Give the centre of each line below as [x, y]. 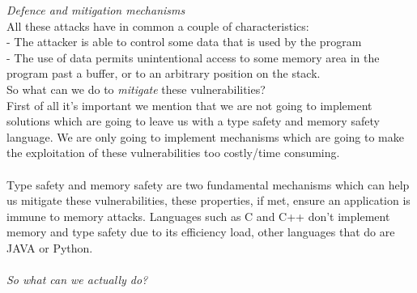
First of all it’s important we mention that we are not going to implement [189, 105]
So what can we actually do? [77, 280]
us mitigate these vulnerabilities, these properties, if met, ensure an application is [208, 200]
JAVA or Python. [50, 247]
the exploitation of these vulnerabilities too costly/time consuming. [173, 153]
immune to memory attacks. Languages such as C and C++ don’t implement [198, 216]
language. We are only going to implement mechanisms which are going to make [205, 136]
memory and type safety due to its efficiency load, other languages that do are [201, 232]
